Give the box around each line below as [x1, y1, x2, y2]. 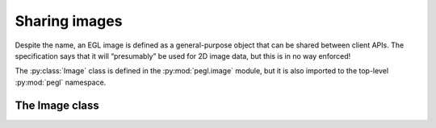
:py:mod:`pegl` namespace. [15, 77, 107, 87]
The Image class [15, 98, 100, 112]
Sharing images [15, 12, 123, 30]
